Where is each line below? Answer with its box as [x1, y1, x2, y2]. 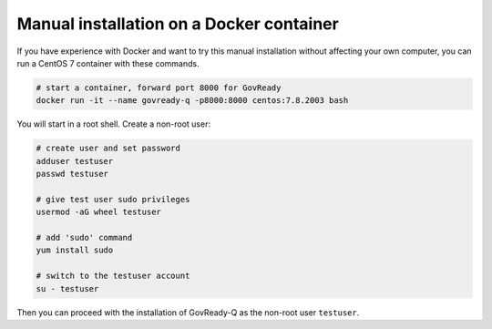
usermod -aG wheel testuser [36, 207, 161, 218]
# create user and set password [36, 143, 181, 154]
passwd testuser [36, 169, 109, 180]
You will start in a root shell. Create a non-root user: [16, 118, 211, 129]
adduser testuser [36, 156, 114, 166]
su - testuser [36, 283, 99, 293]
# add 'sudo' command [36, 232, 133, 243]
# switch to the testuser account [36, 271, 190, 282]
